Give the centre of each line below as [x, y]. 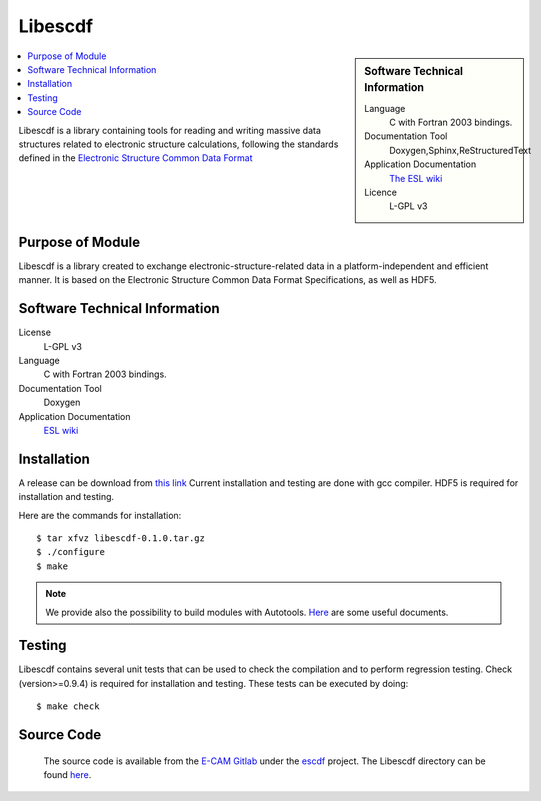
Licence [380, 192]
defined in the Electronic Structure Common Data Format [135, 158]
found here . [67, 775]
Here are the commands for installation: [100, 515]
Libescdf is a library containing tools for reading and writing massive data [170, 130]
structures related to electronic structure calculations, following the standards [178, 144]
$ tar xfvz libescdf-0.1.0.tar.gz [120, 538]
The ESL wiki [416, 178]
